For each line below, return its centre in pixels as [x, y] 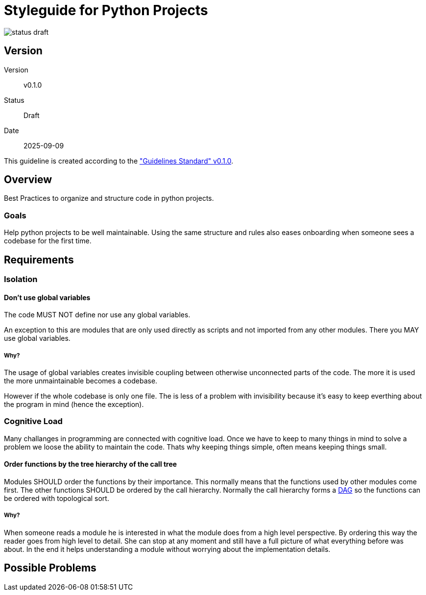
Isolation [21, 279]
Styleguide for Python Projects [106, 10]
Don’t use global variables [47, 297]
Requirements [39, 260]
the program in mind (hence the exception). [74, 405]
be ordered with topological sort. [57, 498]
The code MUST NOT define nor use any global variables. [97, 315]
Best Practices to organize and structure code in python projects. [109, 198]
